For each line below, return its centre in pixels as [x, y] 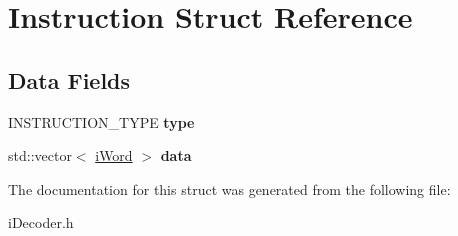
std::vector [40, 155]
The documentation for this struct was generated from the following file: [229, 188]
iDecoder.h [41, 222]
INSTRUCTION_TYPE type [101, 121]
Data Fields [69, 79]
